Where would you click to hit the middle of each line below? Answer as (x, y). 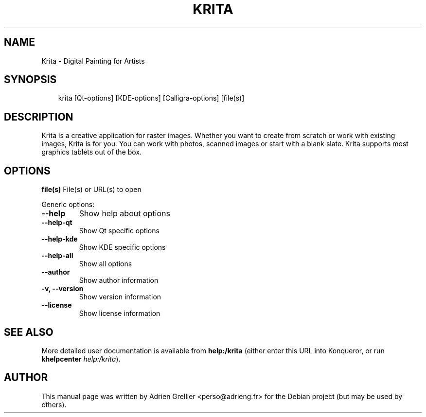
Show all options (106, 264)
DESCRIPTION (39, 117)
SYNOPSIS (30, 80)
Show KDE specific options (122, 247)
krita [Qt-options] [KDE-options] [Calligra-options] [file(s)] (151, 98)
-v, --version (62, 289)
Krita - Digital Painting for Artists (93, 61)
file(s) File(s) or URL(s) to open (91, 190)
